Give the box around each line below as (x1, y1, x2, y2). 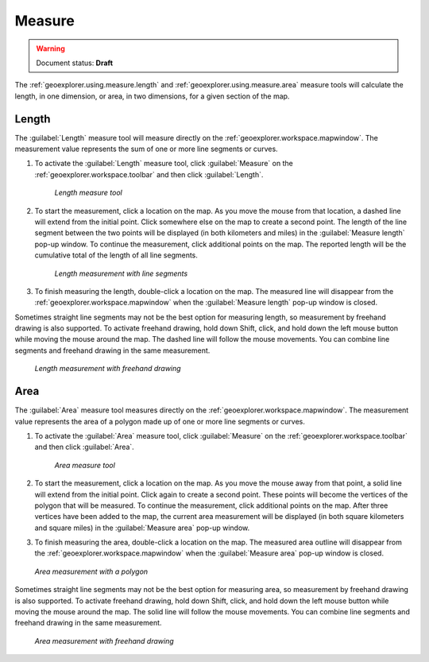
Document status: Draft (36, 58, 114, 68)
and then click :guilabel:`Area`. (34, 442, 134, 452)
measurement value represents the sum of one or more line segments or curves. (14, 144, 278, 154)
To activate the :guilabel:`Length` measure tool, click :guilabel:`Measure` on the (34, 159, 293, 168)
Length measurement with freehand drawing (34, 364, 182, 374)
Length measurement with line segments (54, 269, 188, 278)
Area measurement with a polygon (34, 567, 149, 576)
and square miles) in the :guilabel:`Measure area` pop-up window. (34, 523, 250, 532)
